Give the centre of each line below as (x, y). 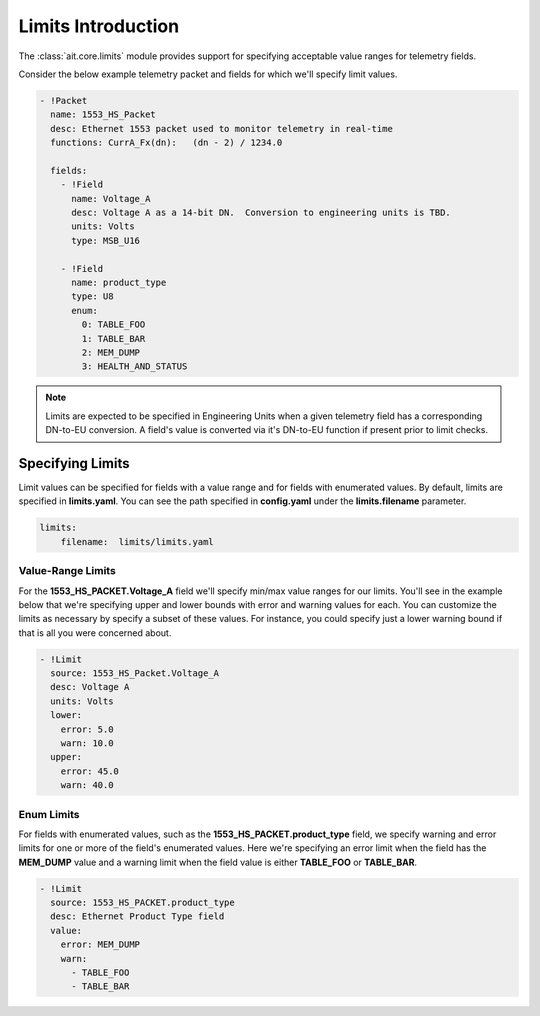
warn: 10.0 (87, 743)
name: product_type (119, 282)
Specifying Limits (74, 463)
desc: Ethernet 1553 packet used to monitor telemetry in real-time (222, 128)
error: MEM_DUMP (100, 944)
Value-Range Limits (67, 571)
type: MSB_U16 (105, 240)
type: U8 (92, 296)
